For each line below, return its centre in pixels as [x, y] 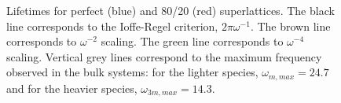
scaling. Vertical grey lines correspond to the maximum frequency [164, 56]
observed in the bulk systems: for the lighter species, [132, 72]
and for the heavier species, [72, 88]
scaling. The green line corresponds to [192, 41]
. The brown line [290, 26]
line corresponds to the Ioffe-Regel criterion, [112, 26]
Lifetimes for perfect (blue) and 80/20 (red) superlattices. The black [170, 10]
